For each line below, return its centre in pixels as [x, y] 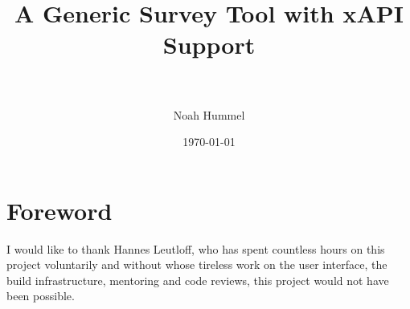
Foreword [59, 210]
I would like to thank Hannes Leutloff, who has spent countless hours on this [196, 248]
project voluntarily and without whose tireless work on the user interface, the [197, 264]
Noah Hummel [209, 114]
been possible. [41, 296]
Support [209, 45]
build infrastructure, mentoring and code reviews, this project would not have [198, 280]
